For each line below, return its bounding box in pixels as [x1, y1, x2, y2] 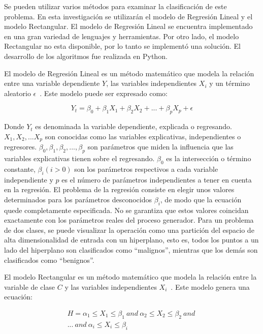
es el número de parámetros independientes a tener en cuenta [61, 174, 252, 185]
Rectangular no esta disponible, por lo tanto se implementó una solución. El [4, 41, 241, 51]
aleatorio [4, 87, 31, 98]
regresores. [4, 141, 37, 152]
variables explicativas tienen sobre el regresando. [4, 153, 155, 163]
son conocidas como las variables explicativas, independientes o [45, 131, 241, 141]
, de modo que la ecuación [160, 194, 242, 204]
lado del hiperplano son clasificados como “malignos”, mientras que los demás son [4, 244, 258, 255]
